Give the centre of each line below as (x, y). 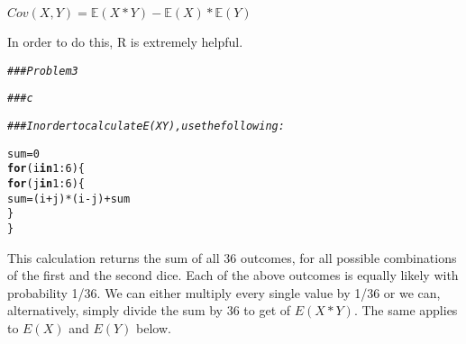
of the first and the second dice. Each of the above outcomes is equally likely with (233, 275)
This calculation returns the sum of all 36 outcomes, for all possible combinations (232, 257)
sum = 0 (23, 154)
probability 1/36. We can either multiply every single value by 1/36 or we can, (224, 292)
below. (154, 327)
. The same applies (406, 310)
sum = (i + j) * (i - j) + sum (69, 199)
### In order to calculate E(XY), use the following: (146, 126)
